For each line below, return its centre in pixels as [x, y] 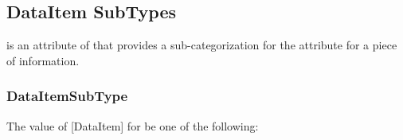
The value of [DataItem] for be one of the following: [133, 125]
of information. [43, 60]
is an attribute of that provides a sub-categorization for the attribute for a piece [202, 45]
